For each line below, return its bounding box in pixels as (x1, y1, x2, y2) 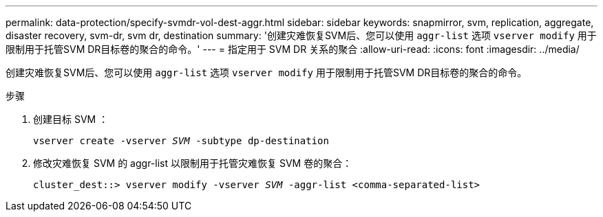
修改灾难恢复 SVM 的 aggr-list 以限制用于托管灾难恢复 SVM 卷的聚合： (33, 157, 352, 169)
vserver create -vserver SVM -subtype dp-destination (33, 135, 329, 146)
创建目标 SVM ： (33, 113, 109, 125)
